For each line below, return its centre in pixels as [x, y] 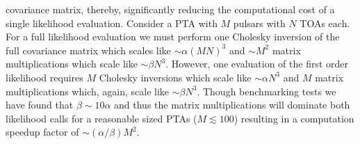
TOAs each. [325, 23]
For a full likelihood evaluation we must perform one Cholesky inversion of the [173, 37]
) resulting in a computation [294, 118]
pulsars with [259, 23]
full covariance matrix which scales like [88, 50]
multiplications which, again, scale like [88, 91]
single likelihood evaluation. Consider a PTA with [112, 23]
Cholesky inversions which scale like [175, 77]
